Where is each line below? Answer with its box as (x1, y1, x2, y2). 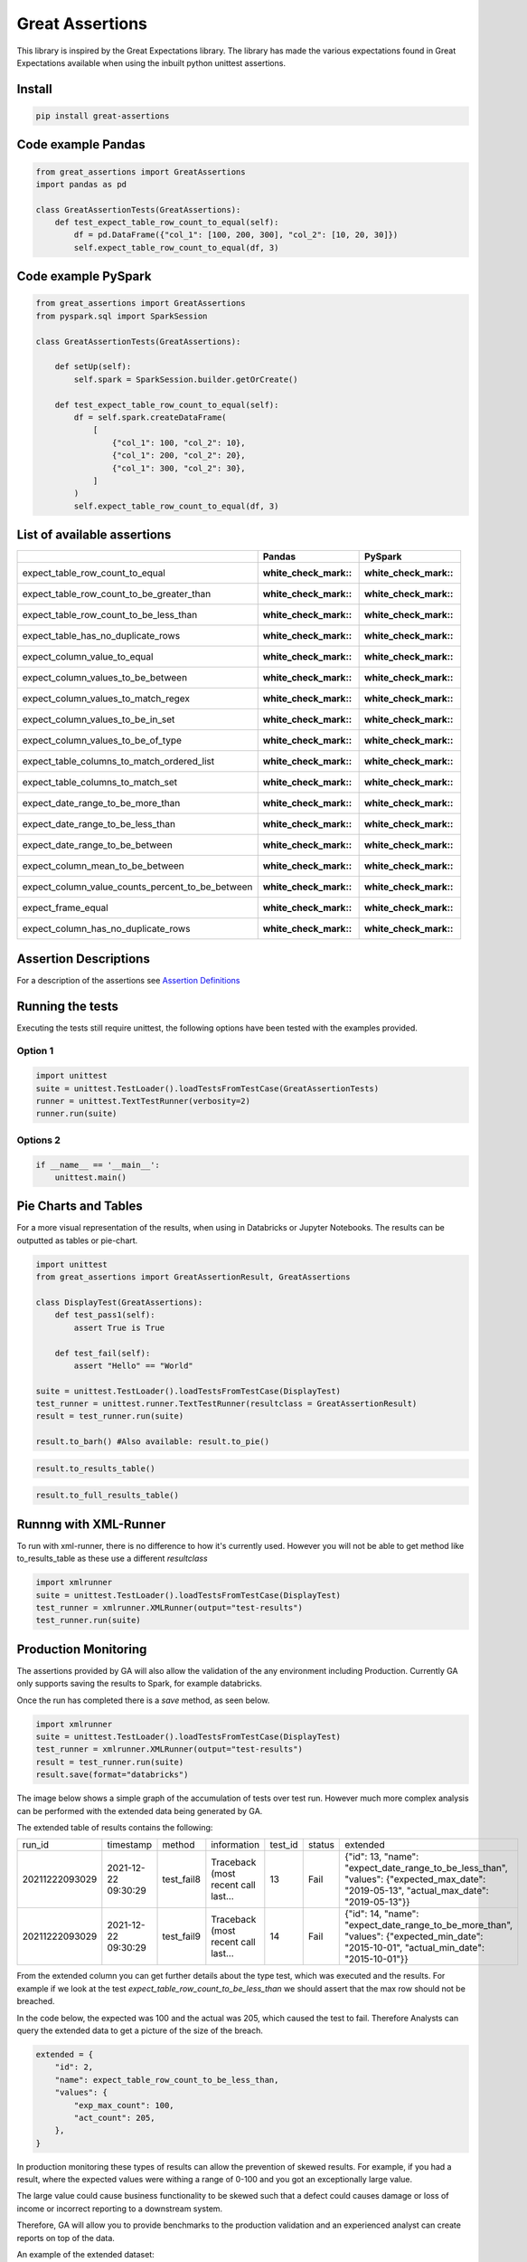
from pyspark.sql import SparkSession (35, 310, 208, 321)
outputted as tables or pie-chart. (16, 1235, 138, 1246)
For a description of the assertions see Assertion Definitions (16, 974, 240, 985)
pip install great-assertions (35, 110, 170, 121)
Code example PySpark (16, 269, 152, 284)
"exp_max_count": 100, (73, 2100, 175, 2110)
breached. (16, 1996, 55, 2007)
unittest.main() (54, 1172, 127, 1183)
